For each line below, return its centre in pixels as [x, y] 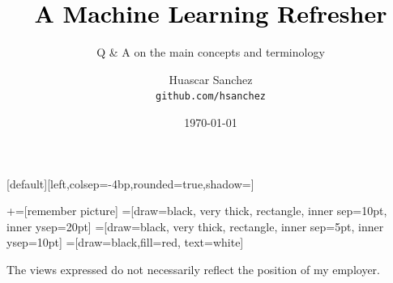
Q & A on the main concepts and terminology [211, 52]
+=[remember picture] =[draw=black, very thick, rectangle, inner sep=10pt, [197, 211]
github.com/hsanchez [211, 97]
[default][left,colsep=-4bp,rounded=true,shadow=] [130, 183]
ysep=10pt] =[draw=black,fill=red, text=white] [125, 242]
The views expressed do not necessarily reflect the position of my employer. [194, 269]
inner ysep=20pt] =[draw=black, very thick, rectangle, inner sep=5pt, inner [195, 226]
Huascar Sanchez [211, 79]
